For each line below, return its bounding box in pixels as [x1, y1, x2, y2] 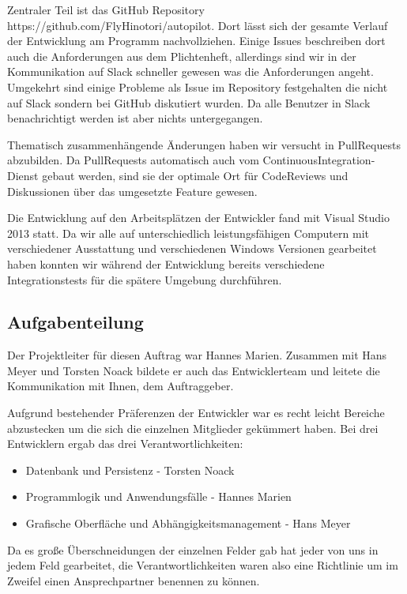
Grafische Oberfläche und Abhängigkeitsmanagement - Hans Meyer [25, 515, 351, 532]
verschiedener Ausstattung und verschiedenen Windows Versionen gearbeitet [7, 240, 377, 257]
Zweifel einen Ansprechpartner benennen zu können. [7, 572, 260, 588]
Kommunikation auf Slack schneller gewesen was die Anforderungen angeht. [7, 63, 374, 80]
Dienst [7, 167, 39, 183]
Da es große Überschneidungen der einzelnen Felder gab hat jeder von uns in [7, 541, 379, 558]
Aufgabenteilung [7, 310, 144, 334]
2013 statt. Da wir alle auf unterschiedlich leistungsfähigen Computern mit [7, 224, 369, 241]
